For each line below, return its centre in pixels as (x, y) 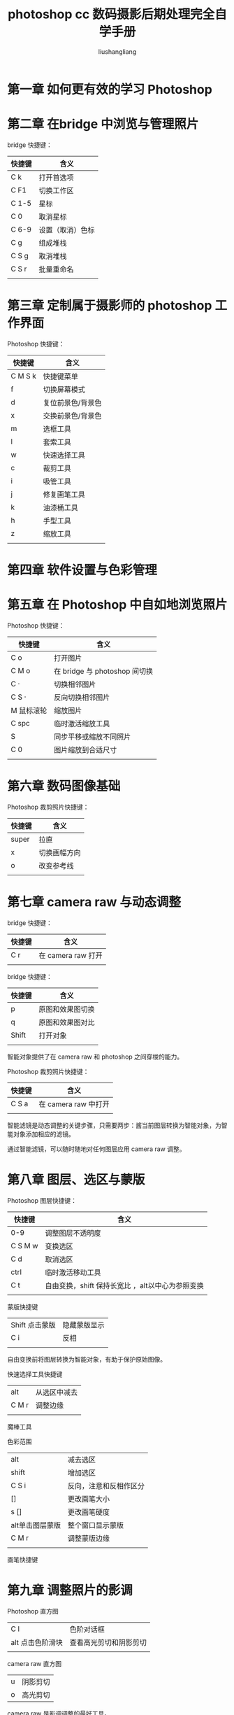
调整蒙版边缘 (89, 1538)
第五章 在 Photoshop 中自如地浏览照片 (117, 605)
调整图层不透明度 (73, 1233)
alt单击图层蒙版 (36, 1525)
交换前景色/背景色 (72, 416)
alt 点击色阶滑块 (37, 1642)
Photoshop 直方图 (33, 1611)
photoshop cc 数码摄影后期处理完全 (111, 14)
